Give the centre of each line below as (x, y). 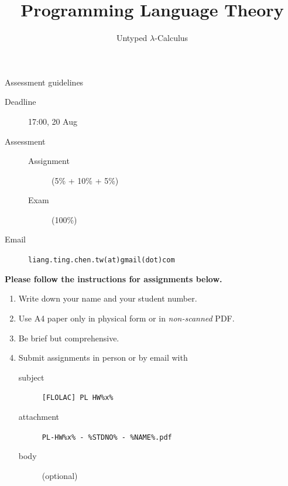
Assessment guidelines (44, 82)
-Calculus (172, 38)
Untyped (132, 38)
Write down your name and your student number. (108, 298)
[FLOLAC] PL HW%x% (78, 398)
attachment (39, 416)
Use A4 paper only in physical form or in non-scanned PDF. (126, 318)
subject (31, 377)
